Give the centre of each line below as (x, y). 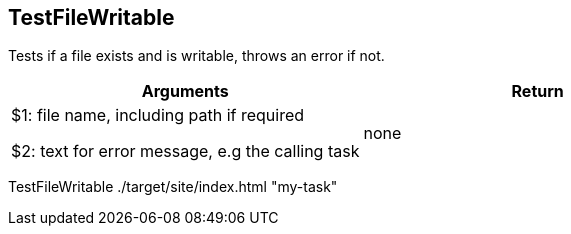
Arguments (185, 91)
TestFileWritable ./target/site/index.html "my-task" (173, 187)
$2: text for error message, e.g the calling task (185, 151)
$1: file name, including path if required (158, 115)
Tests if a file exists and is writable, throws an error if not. (196, 56)
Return (537, 91)
